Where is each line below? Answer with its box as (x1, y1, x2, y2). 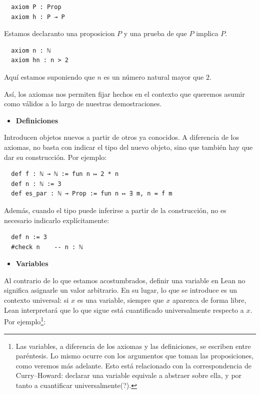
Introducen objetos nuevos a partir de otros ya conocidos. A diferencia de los (4, 132, 239, 142)
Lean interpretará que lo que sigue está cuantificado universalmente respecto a (4, 304, 244, 315)
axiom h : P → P (11, 13, 65, 21)
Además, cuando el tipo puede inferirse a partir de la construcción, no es (4, 205, 226, 215)
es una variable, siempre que (77, 295, 164, 305)
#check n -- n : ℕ (11, 243, 83, 251)
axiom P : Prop (11, 4, 61, 11)
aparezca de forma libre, (172, 295, 246, 305)
